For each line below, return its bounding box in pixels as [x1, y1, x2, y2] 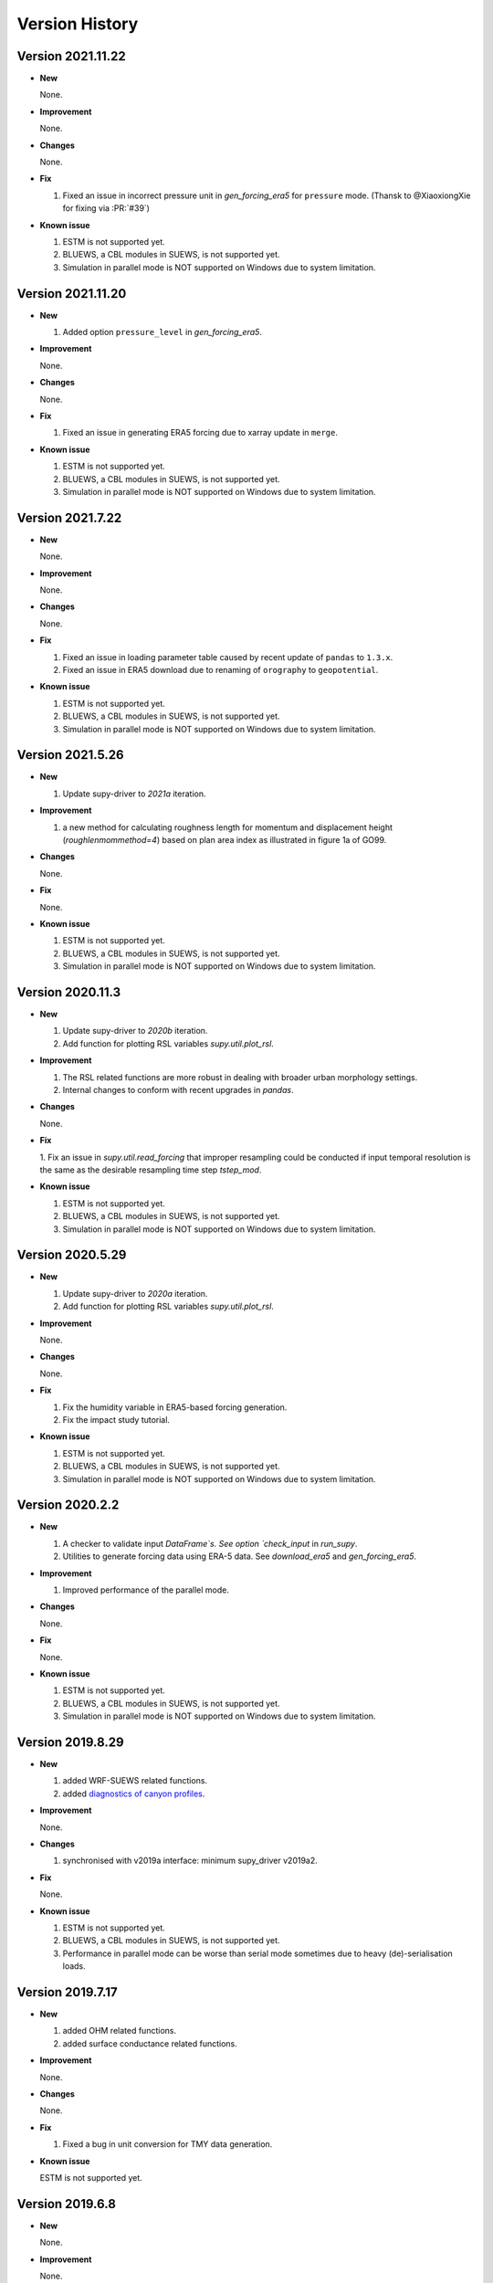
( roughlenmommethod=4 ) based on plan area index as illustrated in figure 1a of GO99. [62, 835, 387, 846]
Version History [16, 14, 139, 34]
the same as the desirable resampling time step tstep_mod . [39, 1164, 262, 1175]
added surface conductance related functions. [62, 2037, 237, 2049]
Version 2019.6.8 [16, 2196, 116, 2212]
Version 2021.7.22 [16, 510, 122, 525]
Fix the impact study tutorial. [62, 1414, 171, 1425]
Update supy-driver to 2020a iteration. [62, 1288, 208, 1299]
